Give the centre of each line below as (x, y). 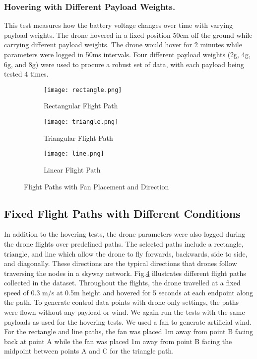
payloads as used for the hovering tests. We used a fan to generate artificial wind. (128, 321)
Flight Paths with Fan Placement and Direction (96, 186)
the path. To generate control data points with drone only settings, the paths (121, 302)
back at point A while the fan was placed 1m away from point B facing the (118, 341)
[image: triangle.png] (81, 122)
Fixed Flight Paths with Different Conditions (122, 213)
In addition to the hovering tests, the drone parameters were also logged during (125, 234)
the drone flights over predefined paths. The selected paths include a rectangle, (124, 243)
